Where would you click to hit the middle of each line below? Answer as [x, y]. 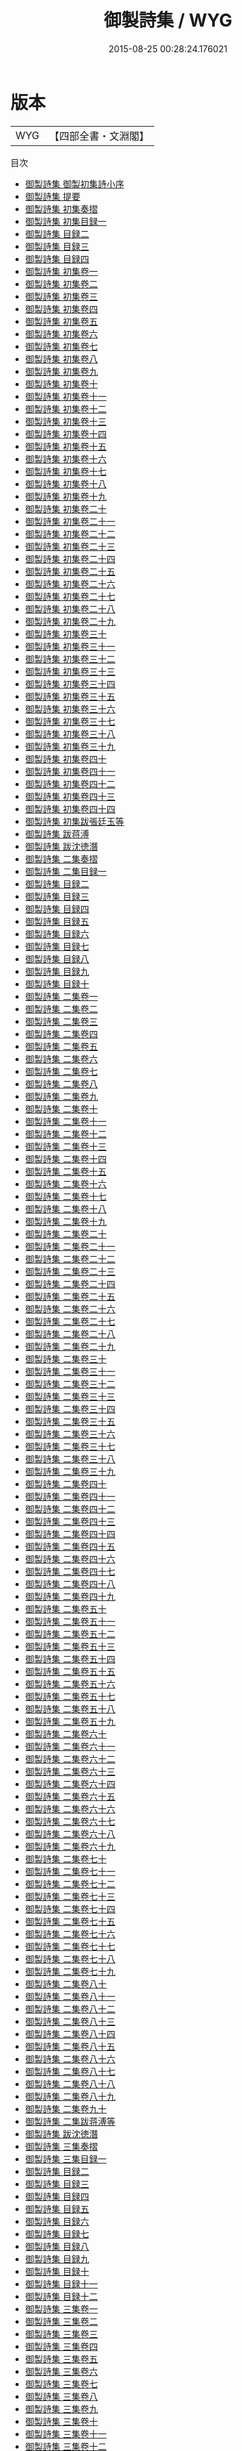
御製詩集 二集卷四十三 [70, 1521]
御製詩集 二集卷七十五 [70, 1921]
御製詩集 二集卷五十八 [70, 1708]
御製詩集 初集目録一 [65, 221]
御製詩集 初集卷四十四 [70, 808]
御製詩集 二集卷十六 [65, 1183]
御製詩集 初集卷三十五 [70, 696]
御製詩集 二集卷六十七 [70, 1821]
